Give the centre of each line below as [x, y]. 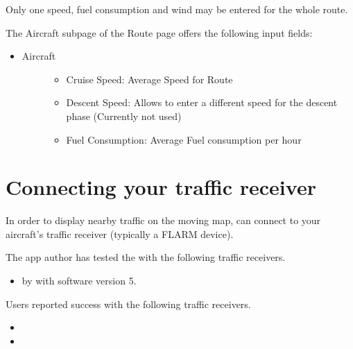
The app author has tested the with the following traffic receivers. [146, 257]
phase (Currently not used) [124, 116]
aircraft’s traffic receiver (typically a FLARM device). [120, 233]
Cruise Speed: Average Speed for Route [149, 79]
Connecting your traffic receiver [161, 187]
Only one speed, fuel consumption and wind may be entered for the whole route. [177, 9]
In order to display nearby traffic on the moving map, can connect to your [163, 220]
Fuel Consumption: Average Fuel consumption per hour [184, 139]
